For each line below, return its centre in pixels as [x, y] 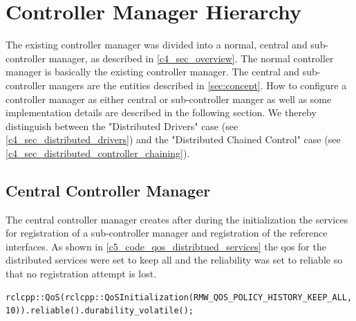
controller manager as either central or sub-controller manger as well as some [169, 99]
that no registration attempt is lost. [81, 274]
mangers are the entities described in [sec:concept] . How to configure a [198, 85]
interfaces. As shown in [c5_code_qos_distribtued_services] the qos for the [166, 246]
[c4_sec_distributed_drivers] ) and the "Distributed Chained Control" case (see [173, 139]
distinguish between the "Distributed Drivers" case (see [122, 126]
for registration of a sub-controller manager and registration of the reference [167, 233]
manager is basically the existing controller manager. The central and [153, 72]
